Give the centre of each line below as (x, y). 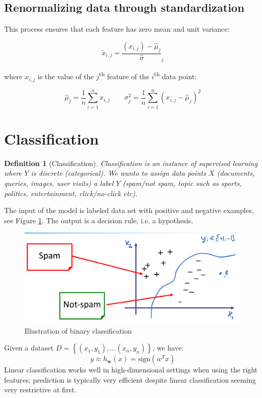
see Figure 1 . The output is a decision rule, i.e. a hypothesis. (99, 220)
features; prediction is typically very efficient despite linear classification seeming (130, 379)
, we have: (168, 348)
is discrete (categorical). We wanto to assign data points (118, 173)
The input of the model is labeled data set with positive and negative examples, (129, 210)
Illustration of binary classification (78, 330)
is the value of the (66, 76)
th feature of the (124, 76)
